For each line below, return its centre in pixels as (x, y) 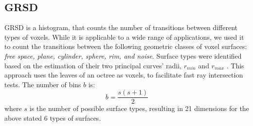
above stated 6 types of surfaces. (53, 118)
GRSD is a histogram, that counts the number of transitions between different (121, 27)
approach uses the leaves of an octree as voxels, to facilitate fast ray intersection (124, 75)
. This (235, 65)
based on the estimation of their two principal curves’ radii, (93, 65)
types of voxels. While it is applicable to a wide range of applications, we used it (124, 37)
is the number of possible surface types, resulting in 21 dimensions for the (139, 108)
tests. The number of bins (43, 84)
